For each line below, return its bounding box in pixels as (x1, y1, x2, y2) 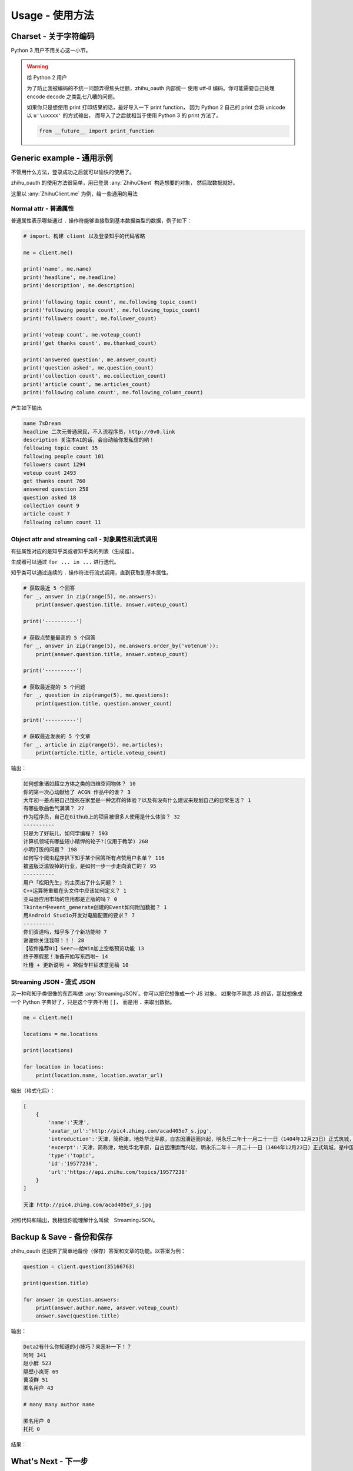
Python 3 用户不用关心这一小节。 (11, 47, 91, 54)
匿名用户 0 (23, 1417, 51, 1424)
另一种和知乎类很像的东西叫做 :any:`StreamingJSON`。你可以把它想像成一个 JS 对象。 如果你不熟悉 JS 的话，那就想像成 (11, 990, 302, 997)
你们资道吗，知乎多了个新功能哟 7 (23, 928, 107, 936)
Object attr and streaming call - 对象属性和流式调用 (11, 535, 158, 544)
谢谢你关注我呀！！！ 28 (23, 937, 85, 944)
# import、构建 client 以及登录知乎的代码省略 (23, 232, 145, 239)
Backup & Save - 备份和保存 (11, 1232, 113, 1242)
